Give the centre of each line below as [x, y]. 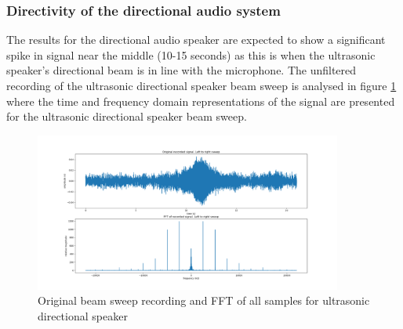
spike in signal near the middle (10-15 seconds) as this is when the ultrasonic [191, 54]
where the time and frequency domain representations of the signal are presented [201, 101]
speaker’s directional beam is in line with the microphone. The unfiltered [182, 70]
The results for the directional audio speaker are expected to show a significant [196, 40]
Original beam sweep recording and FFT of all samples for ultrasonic [204, 300]
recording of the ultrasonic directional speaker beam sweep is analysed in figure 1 [201, 85]
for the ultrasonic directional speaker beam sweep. [127, 116]
